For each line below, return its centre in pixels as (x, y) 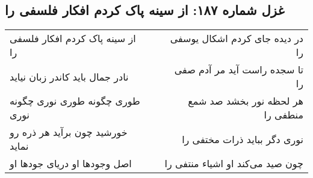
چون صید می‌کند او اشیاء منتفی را (234, 164)
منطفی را (284, 115)
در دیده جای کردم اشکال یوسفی (237, 38)
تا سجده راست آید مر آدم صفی (239, 70)
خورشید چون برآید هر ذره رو (69, 132)
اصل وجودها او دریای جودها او (71, 164)
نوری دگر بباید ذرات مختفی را (243, 139)
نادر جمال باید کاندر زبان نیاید (69, 76)
